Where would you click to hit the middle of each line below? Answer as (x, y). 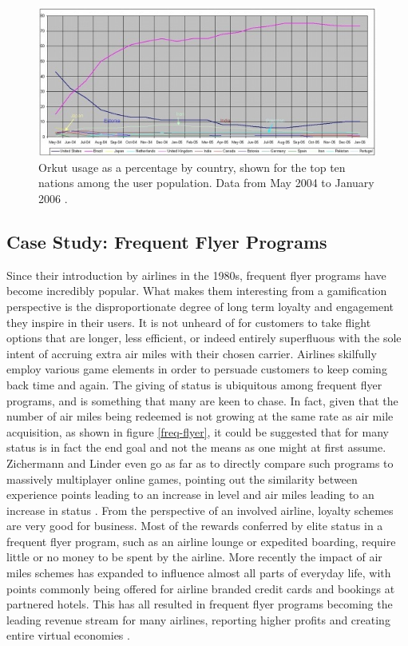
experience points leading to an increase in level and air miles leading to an (190, 494)
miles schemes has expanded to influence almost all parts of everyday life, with (199, 573)
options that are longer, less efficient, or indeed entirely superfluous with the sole (204, 338)
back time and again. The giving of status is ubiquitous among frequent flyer (194, 384)
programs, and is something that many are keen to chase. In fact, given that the (202, 400)
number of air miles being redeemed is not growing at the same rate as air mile (200, 416)
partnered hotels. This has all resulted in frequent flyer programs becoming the (200, 604)
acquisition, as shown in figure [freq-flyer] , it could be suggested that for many (198, 431)
